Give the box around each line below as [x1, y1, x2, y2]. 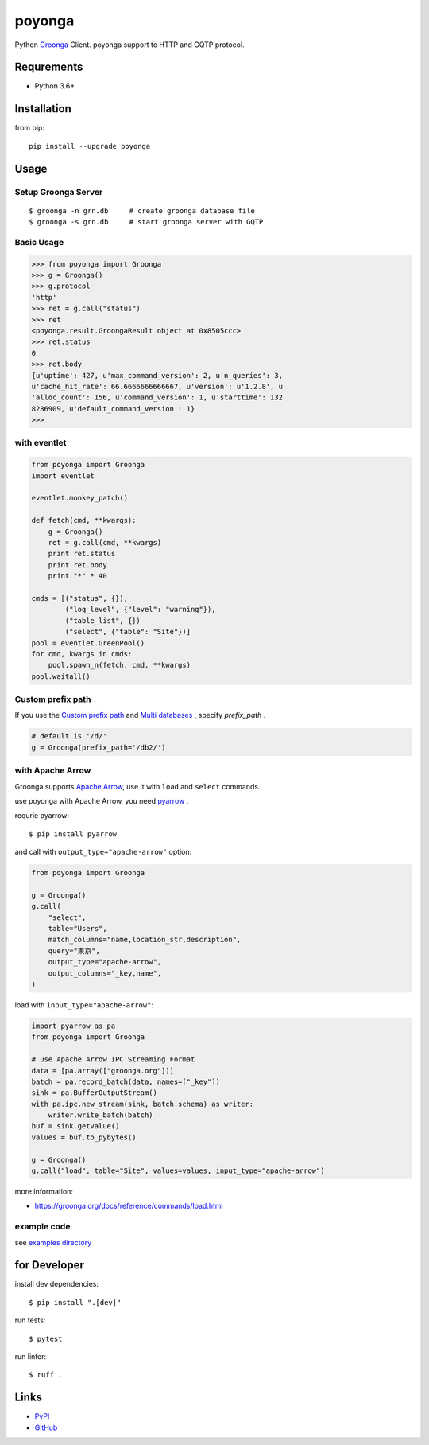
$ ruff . [29, 1370, 63, 1380]
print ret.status [48, 549, 116, 559]
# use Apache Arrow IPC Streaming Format [31, 1055, 195, 1064]
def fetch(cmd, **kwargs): [31, 516, 137, 525]
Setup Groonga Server [14, 186, 103, 197]
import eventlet [31, 471, 95, 481]
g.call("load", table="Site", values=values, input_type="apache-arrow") [31, 1167, 325, 1175]
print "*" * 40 [48, 571, 107, 581]
